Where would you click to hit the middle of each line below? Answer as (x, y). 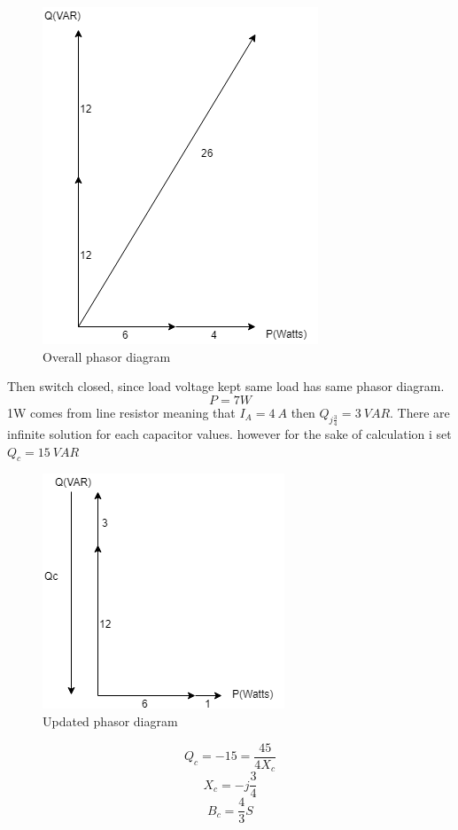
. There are (420, 412)
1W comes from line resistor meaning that (121, 412)
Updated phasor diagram (110, 720)
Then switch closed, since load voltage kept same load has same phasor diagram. (226, 386)
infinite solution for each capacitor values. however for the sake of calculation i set (229, 433)
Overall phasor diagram (107, 356)
